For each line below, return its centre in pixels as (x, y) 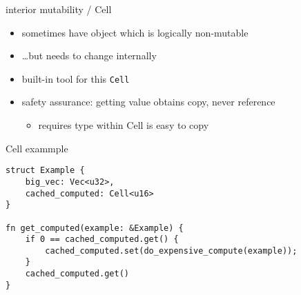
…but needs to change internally (89, 55)
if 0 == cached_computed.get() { (102, 240)
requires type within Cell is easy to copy (124, 125)
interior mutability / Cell (59, 9)
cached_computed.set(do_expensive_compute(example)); (171, 251)
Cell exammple (37, 148)
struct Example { (45, 171)
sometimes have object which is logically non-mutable (135, 32)
